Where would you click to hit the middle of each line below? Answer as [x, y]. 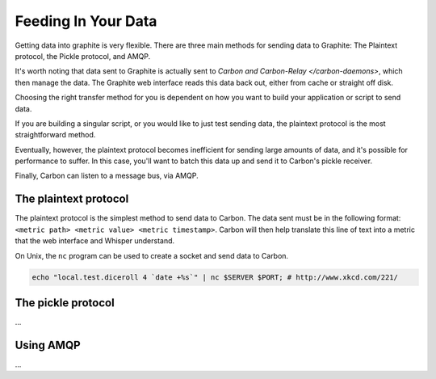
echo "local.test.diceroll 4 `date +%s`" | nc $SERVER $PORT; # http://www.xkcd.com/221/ [215, 277]
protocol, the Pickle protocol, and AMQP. [83, 56]
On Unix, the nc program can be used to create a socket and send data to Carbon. [152, 255]
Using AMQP [48, 345]
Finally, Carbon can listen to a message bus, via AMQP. [107, 176]
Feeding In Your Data [86, 21]
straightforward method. [55, 135]
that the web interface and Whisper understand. [95, 241]
